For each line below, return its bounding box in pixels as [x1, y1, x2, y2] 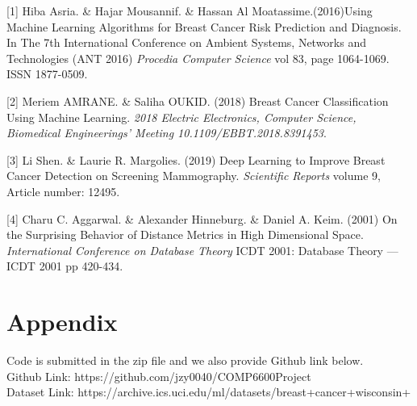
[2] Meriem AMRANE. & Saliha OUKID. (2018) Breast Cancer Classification [6, 92, 389, 109]
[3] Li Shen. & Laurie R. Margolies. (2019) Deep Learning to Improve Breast [6, 151, 386, 168]
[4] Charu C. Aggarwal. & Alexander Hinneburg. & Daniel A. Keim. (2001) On [6, 210, 398, 227]
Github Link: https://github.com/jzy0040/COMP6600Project [6, 367, 311, 384]
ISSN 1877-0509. [6, 65, 88, 82]
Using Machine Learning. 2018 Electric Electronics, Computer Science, [6, 108, 357, 125]
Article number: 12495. [6, 182, 120, 199]
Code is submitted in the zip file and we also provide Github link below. [6, 352, 364, 369]
